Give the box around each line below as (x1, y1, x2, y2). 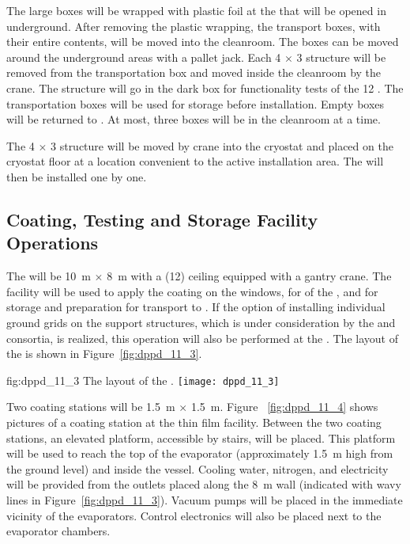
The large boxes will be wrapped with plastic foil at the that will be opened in (6, 2, 386, 18)
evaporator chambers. (6, 523, 111, 539)
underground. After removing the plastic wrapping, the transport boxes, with (6, 17, 381, 34)
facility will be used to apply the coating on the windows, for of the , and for (6, 283, 378, 299)
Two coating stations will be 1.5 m (6, 398, 175, 415)
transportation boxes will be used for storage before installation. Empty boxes (6, 95, 385, 112)
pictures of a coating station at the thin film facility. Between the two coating (6, 413, 382, 430)
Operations (6, 230, 99, 255)
